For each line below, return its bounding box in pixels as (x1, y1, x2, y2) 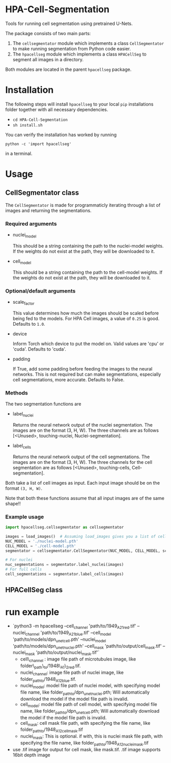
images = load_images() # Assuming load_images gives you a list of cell (5, 534, 167, 539)
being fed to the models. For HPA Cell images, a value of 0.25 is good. (12, 315, 160, 322)
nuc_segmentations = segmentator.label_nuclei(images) (5, 562, 124, 567)
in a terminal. (5, 150, 33, 156)
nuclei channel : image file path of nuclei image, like (20, 669, 124, 676)
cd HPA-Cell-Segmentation (12, 117, 68, 122)
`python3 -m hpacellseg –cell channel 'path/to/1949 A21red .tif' (12, 623, 136, 630)
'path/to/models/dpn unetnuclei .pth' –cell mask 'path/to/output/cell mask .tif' (12, 643, 162, 650)
